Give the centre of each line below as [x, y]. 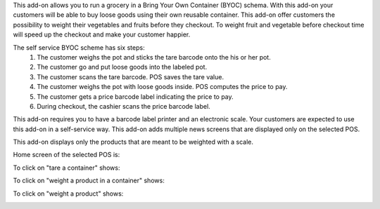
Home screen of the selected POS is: [66, 155]
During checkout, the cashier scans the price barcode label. [123, 106]
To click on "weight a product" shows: [68, 194]
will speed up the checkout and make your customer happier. [102, 34]
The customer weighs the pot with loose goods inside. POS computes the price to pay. [162, 87]
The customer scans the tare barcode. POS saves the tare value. [131, 76]
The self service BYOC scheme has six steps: [79, 47]
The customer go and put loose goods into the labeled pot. [122, 67]
